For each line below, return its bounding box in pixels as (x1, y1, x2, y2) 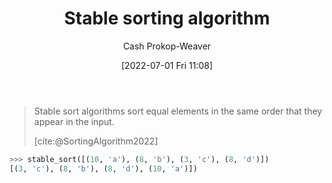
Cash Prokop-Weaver (122, 40, 212, 52)
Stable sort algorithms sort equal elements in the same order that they (33, 105, 323, 117)
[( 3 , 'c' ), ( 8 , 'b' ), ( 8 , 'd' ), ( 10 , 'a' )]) (9, 163, 198, 174)
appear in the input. (33, 115, 115, 127)
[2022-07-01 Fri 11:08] (121, 59, 213, 71)
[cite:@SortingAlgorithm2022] (33, 135, 159, 147)
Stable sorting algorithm (63, 7, 271, 30)
